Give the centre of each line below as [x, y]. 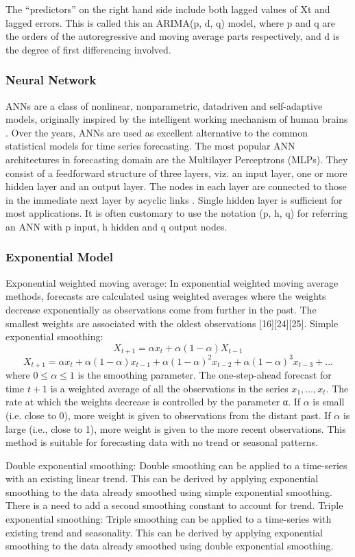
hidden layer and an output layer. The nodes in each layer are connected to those [176, 186]
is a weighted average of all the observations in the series [169, 388]
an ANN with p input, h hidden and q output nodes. [117, 226]
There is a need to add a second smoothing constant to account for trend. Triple [174, 505]
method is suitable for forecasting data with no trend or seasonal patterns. [162, 442]
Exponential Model [59, 257]
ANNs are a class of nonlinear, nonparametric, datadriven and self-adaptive [164, 105]
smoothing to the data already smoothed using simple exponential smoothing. [169, 491]
